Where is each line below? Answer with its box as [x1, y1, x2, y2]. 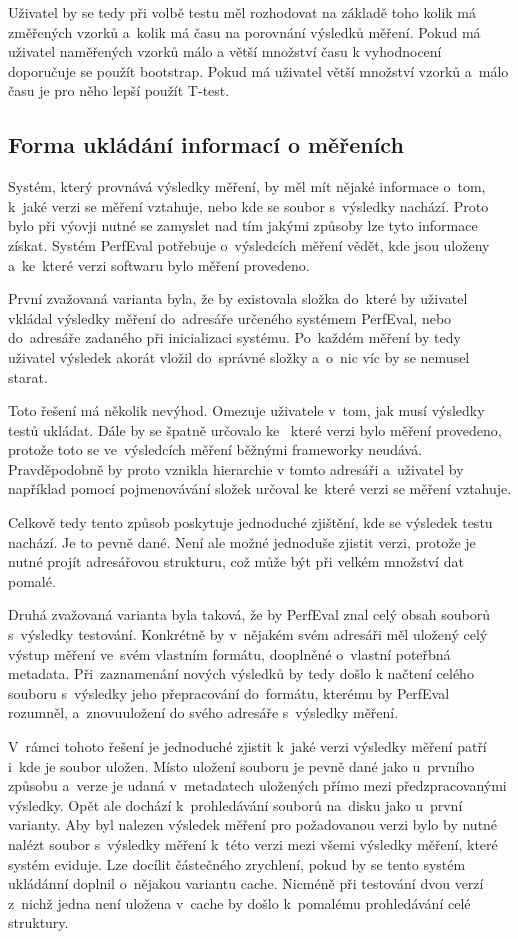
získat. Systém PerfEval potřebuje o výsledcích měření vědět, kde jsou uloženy [8, 234, 490, 255]
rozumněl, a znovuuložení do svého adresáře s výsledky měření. [8, 702, 399, 723]
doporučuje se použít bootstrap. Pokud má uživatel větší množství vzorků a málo [8, 60, 509, 81]
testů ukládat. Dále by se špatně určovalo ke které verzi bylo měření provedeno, [8, 419, 502, 440]
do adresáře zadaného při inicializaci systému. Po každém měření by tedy [8, 327, 461, 348]
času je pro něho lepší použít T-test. [8, 80, 230, 101]
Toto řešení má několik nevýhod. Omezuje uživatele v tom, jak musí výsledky [8, 400, 485, 421]
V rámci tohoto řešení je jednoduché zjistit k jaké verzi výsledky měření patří [8, 736, 487, 757]
